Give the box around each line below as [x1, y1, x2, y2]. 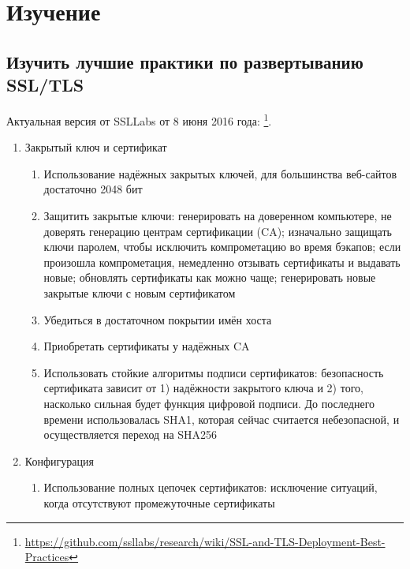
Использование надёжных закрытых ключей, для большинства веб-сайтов [43, 165, 397, 182]
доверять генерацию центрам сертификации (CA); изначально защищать [43, 223, 392, 239]
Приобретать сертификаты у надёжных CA [43, 338, 250, 354]
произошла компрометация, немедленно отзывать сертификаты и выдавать [43, 253, 401, 270]
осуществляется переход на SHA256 [43, 426, 218, 443]
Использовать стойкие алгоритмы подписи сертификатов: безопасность [43, 364, 384, 380]
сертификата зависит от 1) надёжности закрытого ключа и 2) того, [43, 380, 363, 396]
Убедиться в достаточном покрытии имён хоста [43, 311, 272, 328]
